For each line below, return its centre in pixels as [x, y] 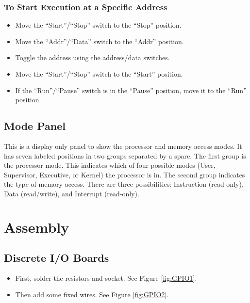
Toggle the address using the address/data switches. [92, 57]
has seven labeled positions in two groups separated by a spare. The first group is [125, 155]
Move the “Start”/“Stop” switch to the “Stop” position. [98, 25]
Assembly [37, 227]
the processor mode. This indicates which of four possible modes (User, [110, 165]
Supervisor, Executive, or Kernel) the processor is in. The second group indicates [125, 174]
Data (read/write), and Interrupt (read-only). [72, 193]
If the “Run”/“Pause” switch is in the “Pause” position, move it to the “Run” [131, 90]
